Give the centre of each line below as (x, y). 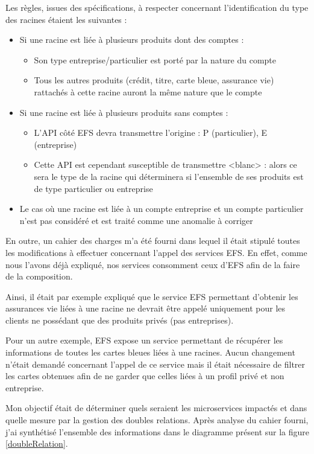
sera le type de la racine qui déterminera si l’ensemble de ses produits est (169, 176)
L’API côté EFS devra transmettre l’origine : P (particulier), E (151, 133)
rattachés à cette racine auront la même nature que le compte (148, 91)
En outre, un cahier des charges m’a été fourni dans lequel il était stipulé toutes (153, 241)
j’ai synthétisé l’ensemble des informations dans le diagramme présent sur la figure (158, 431)
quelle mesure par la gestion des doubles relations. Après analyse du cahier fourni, (157, 420)
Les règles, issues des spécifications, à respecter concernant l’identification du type (157, 7)
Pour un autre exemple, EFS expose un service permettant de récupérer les (144, 340)
